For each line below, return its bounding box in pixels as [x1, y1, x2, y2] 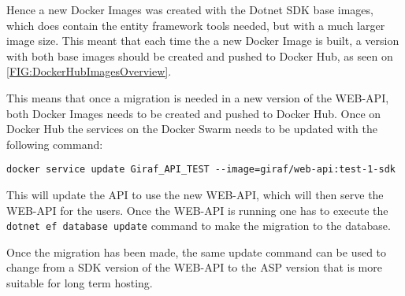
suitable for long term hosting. [6, 275, 153, 291]
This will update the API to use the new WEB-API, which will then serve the [6, 187, 384, 202]
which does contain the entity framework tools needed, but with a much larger [6, 17, 385, 33]
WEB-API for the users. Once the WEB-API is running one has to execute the [6, 202, 388, 218]
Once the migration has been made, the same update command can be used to [6, 243, 387, 260]
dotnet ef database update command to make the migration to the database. [6, 217, 391, 234]
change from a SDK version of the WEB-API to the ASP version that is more [6, 259, 382, 276]
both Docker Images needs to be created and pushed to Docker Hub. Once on [6, 105, 381, 121]
